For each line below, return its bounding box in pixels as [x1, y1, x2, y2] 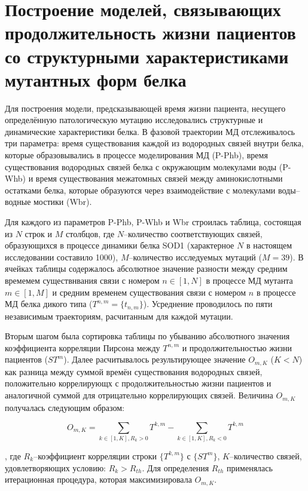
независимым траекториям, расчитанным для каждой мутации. [5, 309, 233, 322]
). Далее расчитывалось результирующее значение [63, 353, 246, 366]
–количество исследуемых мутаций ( [129, 250, 262, 263]
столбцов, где [65, 227, 115, 240]
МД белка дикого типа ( [5, 297, 93, 310]
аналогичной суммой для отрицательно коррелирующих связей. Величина [5, 389, 273, 401]
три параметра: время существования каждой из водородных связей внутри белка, [5, 137, 304, 149]
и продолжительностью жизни [182, 341, 292, 354]
